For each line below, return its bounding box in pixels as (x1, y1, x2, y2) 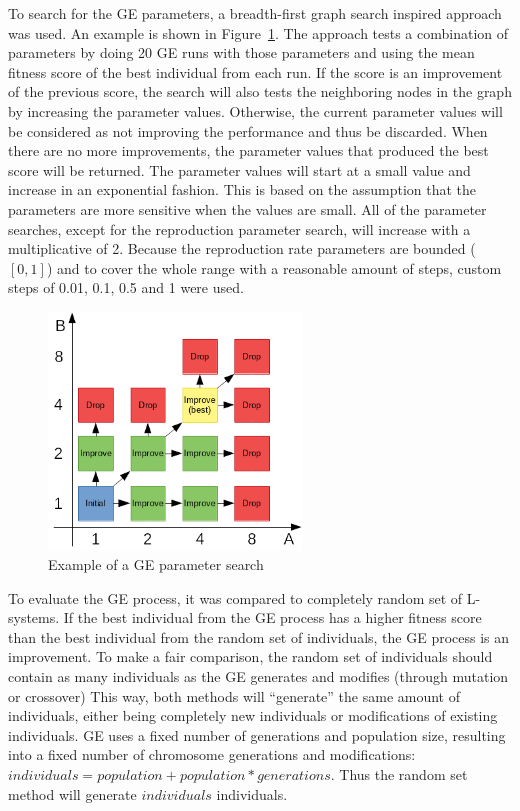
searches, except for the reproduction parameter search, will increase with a (8, 218, 471, 239)
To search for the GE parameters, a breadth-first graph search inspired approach (8, 3, 502, 23)
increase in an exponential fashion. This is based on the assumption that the (8, 179, 477, 200)
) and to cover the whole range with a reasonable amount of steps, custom (46, 257, 502, 278)
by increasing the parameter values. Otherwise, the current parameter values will (8, 100, 503, 121)
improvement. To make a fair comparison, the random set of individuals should (8, 646, 493, 667)
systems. (8, 607, 60, 628)
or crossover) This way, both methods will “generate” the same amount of (8, 685, 460, 706)
